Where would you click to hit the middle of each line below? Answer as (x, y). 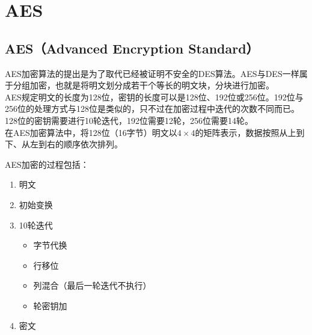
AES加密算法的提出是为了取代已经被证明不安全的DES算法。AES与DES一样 (152, 73)
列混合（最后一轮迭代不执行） (92, 285)
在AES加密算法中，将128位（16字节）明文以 (91, 132)
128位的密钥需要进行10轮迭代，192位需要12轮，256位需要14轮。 (129, 120)
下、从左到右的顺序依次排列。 (64, 144)
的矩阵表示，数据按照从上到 (250, 132)
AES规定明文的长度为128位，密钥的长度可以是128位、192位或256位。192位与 (154, 97)
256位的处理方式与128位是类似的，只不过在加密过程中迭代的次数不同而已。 (152, 109)
